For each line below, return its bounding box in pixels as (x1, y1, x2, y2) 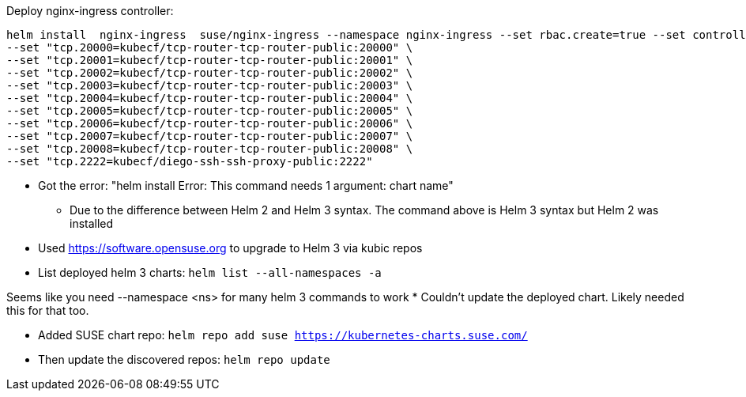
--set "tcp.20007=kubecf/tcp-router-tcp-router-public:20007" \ (6, 130, 413, 142)
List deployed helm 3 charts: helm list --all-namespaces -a (38, 266, 382, 279)
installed (70, 217, 114, 230)
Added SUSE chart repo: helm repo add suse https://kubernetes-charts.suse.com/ (38, 328, 528, 342)
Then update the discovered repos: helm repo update (38, 353, 330, 366)
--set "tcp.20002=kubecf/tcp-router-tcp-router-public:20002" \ (6, 66, 413, 79)
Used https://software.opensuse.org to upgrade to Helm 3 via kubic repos (38, 241, 423, 255)
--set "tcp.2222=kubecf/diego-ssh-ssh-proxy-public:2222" (6, 155, 373, 168)
